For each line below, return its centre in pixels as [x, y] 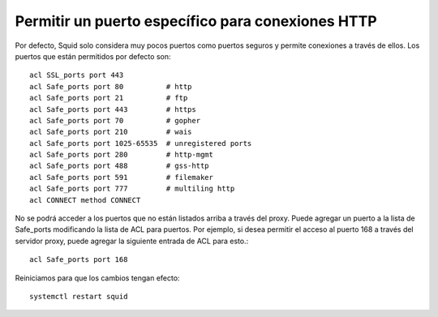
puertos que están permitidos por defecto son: [93, 56]
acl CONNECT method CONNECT [85, 200]
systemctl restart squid [79, 296]
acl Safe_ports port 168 [79, 260]
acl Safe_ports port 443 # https [113, 109]
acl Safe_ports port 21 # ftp [109, 98]
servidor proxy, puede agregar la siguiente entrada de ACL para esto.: [132, 241]
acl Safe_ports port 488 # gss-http [120, 166]
